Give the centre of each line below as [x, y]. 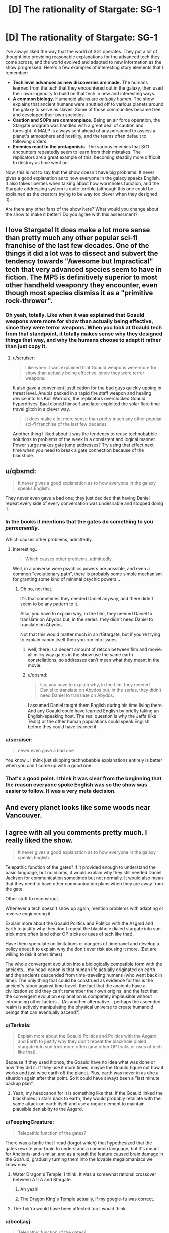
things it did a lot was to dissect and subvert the [82, 254]
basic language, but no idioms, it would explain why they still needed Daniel [83, 873]
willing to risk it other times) [34, 954]
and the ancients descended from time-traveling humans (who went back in [84, 975]
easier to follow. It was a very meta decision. [61, 791]
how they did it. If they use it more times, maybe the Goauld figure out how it [84, 1068]
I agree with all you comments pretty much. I [76, 832]
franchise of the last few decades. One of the [77, 246]
